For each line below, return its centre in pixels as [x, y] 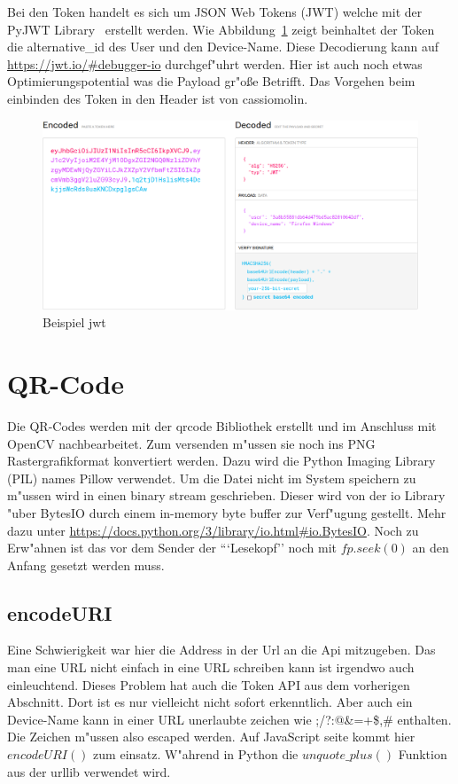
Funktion [423, 754]
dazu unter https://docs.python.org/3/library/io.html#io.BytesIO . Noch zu [213, 530]
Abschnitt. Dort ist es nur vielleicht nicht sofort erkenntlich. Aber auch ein [210, 702]
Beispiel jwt [74, 322]
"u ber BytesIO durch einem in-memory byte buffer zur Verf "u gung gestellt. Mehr [227, 512]
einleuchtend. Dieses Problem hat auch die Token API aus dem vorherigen [209, 684]
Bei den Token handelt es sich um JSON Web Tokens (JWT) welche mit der [215, 12]
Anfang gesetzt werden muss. [86, 564]
